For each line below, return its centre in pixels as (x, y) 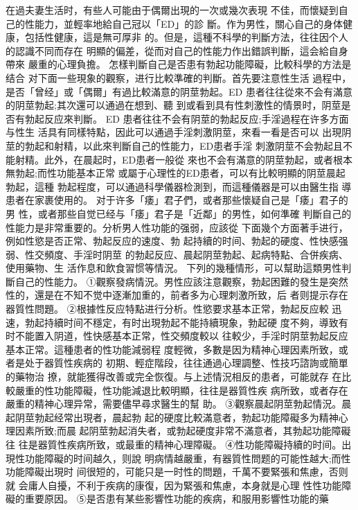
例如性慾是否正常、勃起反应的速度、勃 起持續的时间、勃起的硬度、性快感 (172, 241)
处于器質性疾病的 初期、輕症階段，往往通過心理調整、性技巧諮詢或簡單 (186, 363)
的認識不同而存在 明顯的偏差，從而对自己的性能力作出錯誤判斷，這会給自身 (177, 50)
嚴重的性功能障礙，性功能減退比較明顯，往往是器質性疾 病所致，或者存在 (181, 390)
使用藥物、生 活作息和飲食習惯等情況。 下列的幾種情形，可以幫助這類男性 (174, 268)
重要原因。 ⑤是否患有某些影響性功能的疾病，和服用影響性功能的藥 (177, 499)
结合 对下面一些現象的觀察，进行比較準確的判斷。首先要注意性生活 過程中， (179, 77)
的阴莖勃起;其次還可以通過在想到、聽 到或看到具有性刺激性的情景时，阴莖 (173, 105)
